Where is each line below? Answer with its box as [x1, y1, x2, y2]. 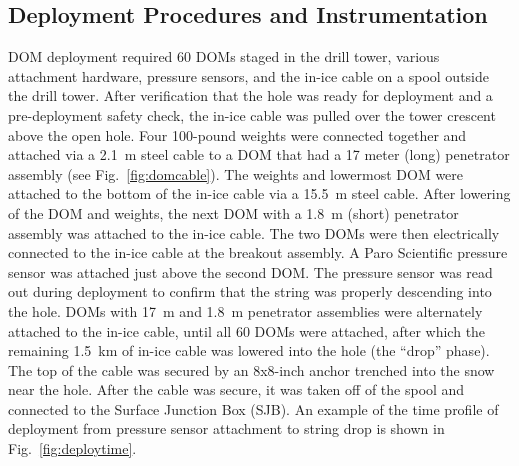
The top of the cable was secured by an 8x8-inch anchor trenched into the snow [8, 359, 495, 380]
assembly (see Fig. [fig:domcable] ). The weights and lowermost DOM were [8, 163, 464, 184]
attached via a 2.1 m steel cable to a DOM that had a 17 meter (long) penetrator [8, 144, 510, 165]
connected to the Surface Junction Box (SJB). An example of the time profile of [8, 398, 499, 419]
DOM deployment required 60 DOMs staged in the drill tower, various [8, 46, 440, 67]
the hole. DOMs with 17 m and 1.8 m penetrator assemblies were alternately [8, 300, 483, 321]
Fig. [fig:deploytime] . [8, 438, 137, 459]
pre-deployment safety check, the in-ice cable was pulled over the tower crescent [8, 104, 496, 125]
